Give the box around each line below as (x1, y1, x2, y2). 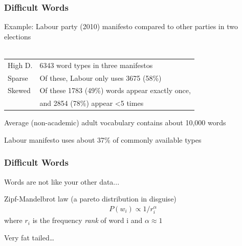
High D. (8, 59, 33, 70)
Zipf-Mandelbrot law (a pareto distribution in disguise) (4, 193, 177, 204)
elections (4, 31, 31, 41)
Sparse (8, 72, 28, 83)
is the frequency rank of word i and (32, 215, 143, 226)
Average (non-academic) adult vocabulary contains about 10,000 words (4, 117, 226, 128)
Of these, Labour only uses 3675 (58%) (39, 72, 162, 83)
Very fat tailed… (4, 232, 55, 242)
